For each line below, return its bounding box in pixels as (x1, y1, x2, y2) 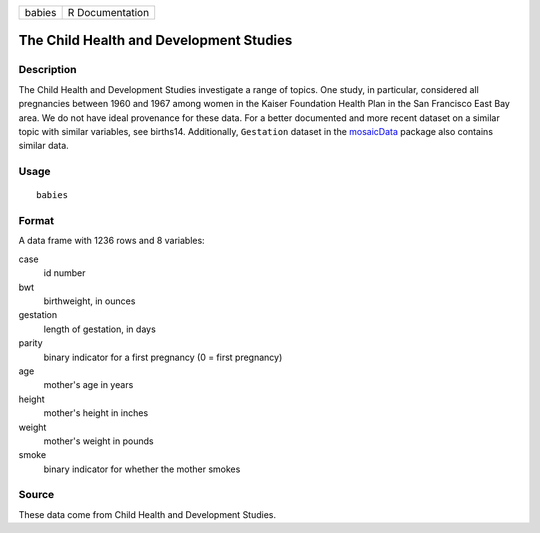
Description (18, 63, 77, 77)
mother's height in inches (43, 407, 149, 419)
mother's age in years (43, 379, 134, 391)
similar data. (18, 140, 69, 152)
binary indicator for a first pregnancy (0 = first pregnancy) (43, 351, 283, 363)
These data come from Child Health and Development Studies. (18, 508, 277, 520)
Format (18, 214, 55, 228)
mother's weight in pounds (43, 435, 154, 447)
